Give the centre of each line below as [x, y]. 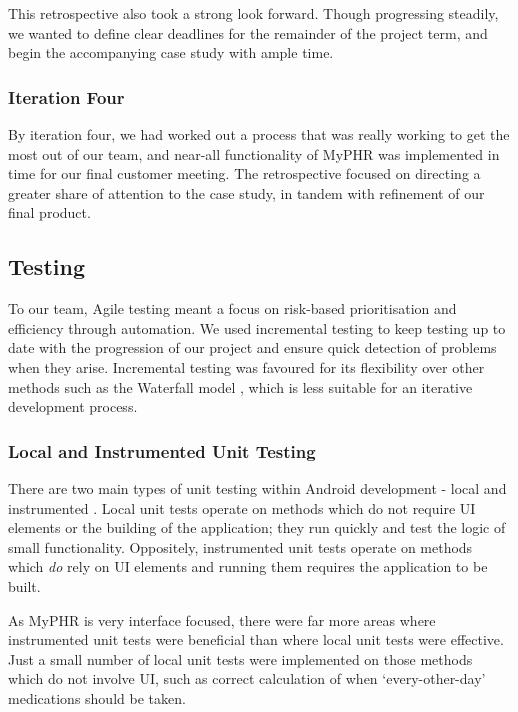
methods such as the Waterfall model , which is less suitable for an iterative [240, 386]
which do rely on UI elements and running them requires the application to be [248, 566]
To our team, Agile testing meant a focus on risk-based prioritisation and [232, 308]
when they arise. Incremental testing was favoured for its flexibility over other [246, 366]
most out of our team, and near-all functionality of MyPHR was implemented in [254, 153]
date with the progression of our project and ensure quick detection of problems [252, 347]
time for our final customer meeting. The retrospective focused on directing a [244, 173]
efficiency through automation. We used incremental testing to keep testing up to [257, 327]
